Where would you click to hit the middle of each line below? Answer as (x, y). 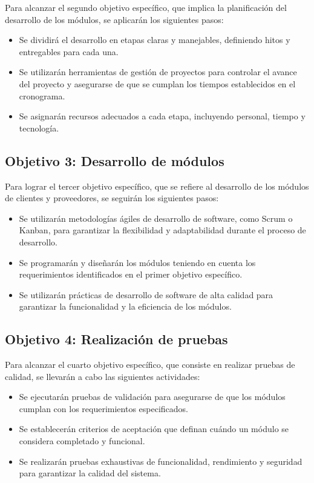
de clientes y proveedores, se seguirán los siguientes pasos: (112, 198)
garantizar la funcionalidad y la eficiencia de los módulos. (125, 306)
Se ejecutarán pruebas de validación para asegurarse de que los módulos (152, 397)
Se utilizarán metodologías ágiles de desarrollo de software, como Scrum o (156, 218)
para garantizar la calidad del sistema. (90, 473)
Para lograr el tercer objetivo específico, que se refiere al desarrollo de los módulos (157, 186)
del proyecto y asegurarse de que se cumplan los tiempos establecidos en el (157, 83)
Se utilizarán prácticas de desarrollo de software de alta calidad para (146, 294)
